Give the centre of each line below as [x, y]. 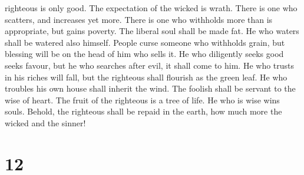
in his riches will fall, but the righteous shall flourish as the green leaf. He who [146, 77]
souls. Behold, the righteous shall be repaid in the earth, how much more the [143, 111]
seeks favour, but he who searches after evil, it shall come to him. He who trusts [150, 65]
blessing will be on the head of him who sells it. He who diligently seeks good [144, 54]
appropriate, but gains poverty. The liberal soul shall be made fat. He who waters [152, 31]
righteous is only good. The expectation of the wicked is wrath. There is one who [151, 8]
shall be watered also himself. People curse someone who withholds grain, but [145, 42]
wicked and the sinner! [45, 122]
